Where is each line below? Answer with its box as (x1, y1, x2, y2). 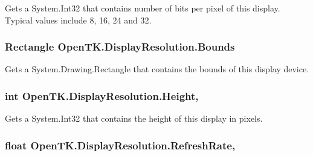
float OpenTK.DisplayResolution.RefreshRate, (5, 137, 236, 152)
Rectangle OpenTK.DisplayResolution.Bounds (5, 39, 235, 54)
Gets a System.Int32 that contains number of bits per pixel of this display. (5, 2, 280, 14)
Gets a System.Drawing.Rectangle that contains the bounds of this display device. (5, 63, 309, 75)
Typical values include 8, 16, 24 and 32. (5, 13, 152, 26)
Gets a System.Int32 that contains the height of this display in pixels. (5, 112, 263, 125)
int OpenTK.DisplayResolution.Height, (5, 88, 199, 103)
